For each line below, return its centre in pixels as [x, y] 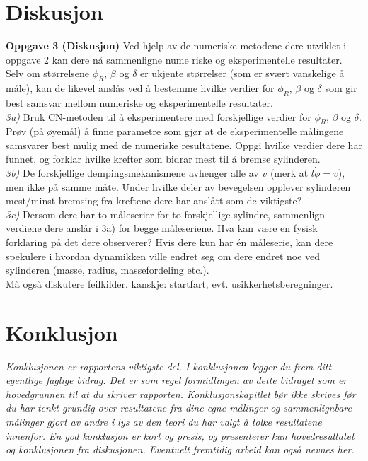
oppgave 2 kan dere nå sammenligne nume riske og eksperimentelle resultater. [174, 59]
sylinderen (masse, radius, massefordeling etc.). [108, 270]
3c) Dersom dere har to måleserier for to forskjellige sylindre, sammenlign [166, 214]
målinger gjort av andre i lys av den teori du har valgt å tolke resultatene [164, 421]
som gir [341, 88]
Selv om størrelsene [48, 73]
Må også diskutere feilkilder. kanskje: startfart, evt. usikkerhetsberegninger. [169, 283]
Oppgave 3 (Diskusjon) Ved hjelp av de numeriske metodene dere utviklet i [176, 46]
